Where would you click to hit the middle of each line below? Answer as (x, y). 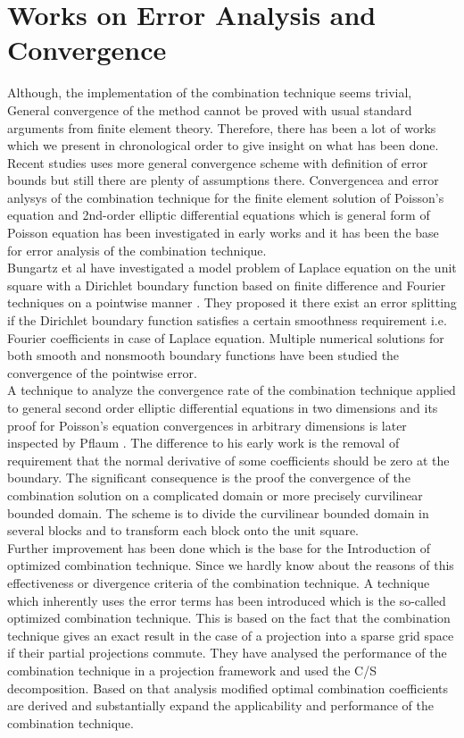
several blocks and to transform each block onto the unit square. (183, 530)
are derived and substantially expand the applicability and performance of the (220, 705)
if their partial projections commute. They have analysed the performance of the (227, 653)
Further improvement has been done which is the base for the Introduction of (219, 547)
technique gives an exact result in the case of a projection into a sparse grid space (231, 635)
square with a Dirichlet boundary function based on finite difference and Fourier (227, 285)
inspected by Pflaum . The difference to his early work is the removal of (203, 443)
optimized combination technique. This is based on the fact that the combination (229, 618)
